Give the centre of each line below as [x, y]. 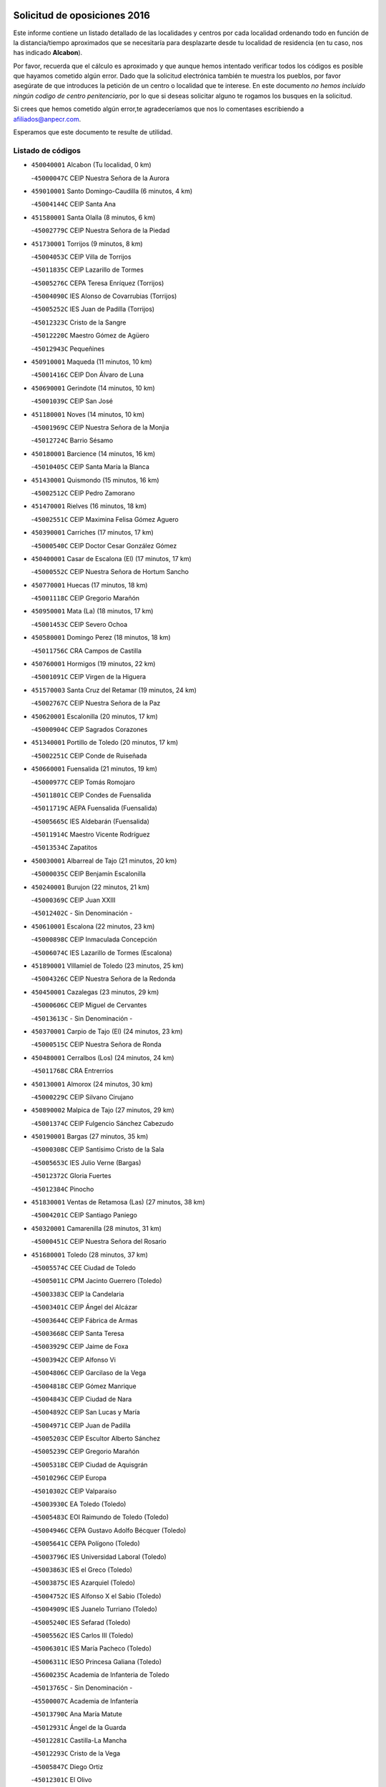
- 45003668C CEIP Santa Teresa [78, 1333]
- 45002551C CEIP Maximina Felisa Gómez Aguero [105, 519]
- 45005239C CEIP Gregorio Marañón [85, 1452]
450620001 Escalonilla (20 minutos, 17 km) [95, 716]
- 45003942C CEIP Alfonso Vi [73, 1360]
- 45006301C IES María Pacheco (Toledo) [91, 1648]
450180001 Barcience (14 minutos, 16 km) [93, 453]
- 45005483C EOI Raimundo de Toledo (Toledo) [100, 1517]
